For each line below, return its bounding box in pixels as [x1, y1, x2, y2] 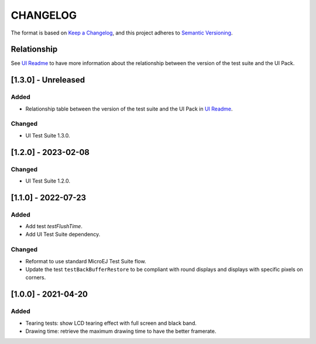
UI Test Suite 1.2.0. [25, 177, 70, 184]
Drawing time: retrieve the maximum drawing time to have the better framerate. [25, 328, 217, 335]
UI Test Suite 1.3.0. [25, 132, 70, 139]
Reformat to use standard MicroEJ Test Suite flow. [25, 257, 146, 264]
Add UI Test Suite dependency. [25, 231, 101, 238]
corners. [25, 274, 46, 281]
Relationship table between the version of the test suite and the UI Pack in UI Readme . [25, 105, 233, 112]
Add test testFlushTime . [25, 223, 83, 230]
